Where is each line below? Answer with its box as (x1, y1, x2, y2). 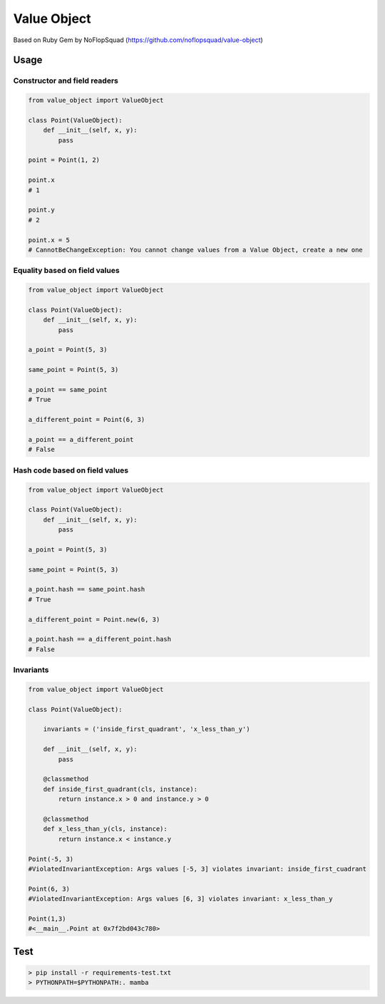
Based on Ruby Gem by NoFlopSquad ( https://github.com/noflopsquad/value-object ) (13, 36, 263, 44)
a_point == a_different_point (28, 435, 134, 443)
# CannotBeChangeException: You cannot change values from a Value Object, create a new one (28, 246, 363, 254)
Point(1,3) (28, 914, 66, 923)
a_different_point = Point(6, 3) (28, 415, 145, 424)
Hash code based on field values (13, 465, 128, 475)
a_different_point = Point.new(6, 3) (28, 615, 160, 623)
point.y (28, 206, 55, 214)
